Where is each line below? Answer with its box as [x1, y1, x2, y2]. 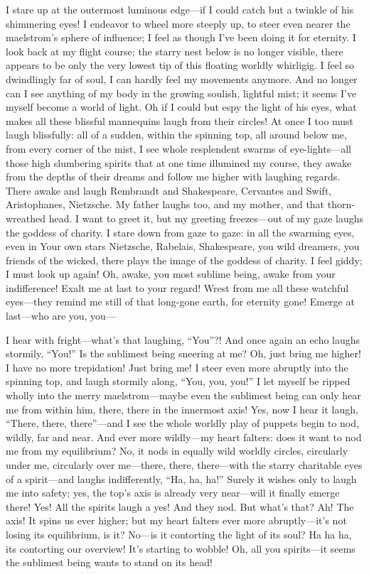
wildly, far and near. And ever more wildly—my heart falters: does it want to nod [6, 429, 362, 444]
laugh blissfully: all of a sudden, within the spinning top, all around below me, [6, 127, 347, 142]
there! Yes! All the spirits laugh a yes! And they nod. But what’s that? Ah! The [6, 499, 354, 514]
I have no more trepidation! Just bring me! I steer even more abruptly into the [6, 359, 348, 374]
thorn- [327, 197, 355, 212]
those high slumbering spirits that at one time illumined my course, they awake [6, 155, 352, 170]
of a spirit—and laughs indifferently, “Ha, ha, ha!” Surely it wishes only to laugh [6, 471, 357, 486]
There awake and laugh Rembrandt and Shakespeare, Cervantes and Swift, [6, 183, 332, 197]
